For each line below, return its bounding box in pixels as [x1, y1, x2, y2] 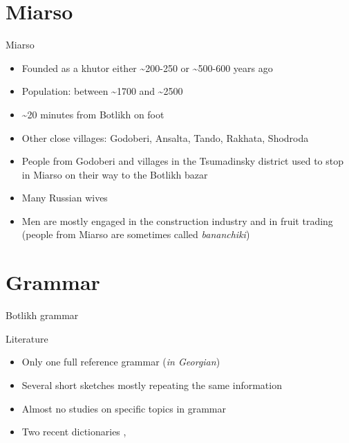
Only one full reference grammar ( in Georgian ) [21, 354, 220, 369]
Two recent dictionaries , [21, 424, 126, 439]
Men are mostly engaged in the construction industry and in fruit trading [21, 213, 333, 228]
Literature [6, 331, 48, 345]
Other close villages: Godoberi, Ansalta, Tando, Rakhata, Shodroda [21, 130, 309, 145]
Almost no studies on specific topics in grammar [21, 401, 227, 415]
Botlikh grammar [6, 308, 79, 323]
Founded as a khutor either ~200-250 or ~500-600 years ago [21, 60, 273, 75]
